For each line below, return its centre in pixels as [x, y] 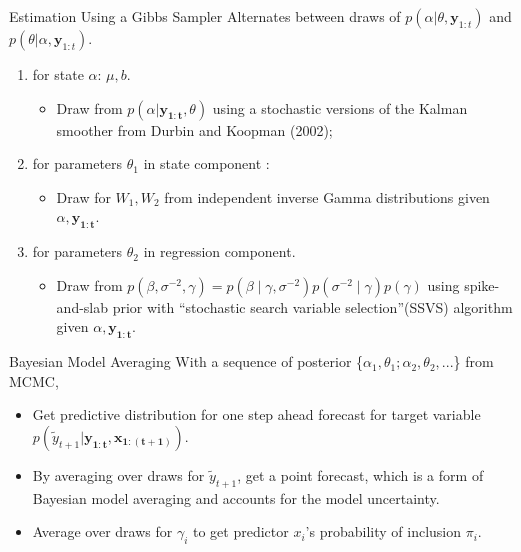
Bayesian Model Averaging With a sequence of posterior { [186, 361]
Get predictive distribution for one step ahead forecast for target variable [256, 414]
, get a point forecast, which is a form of [360, 474]
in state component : [206, 163]
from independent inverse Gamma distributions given [327, 196]
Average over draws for [102, 531]
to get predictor [241, 531]
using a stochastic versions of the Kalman [340, 107]
